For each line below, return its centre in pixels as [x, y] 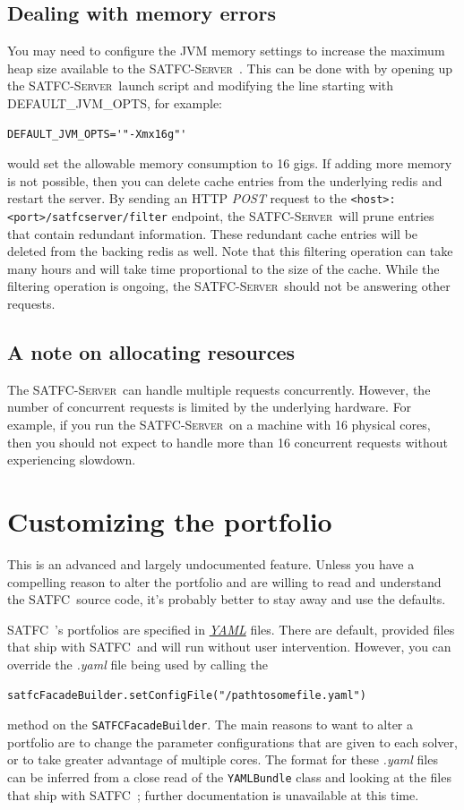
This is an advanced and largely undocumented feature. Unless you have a [211, 563]
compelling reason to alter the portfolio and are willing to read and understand [224, 581]
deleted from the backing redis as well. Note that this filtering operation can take [230, 251]
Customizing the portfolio [170, 521]
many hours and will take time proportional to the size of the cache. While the [223, 268]
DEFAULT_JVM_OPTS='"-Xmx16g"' [97, 134]
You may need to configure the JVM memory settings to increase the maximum [226, 51]
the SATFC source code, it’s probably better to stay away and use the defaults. [227, 599]
